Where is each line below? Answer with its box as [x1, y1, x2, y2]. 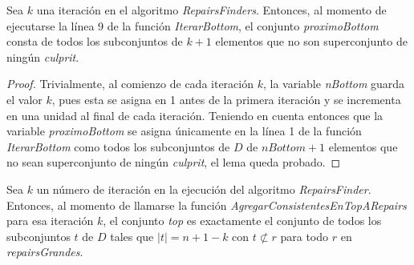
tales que [110, 227, 154, 244]
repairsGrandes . [6, 243, 83, 260]
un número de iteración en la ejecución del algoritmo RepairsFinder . [36, 180, 371, 197]
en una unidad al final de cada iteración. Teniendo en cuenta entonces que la [6, 106, 384, 123]
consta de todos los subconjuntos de [6, 33, 183, 50]
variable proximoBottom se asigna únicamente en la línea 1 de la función [6, 122, 362, 139]
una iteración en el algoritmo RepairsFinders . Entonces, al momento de [36, 2, 387, 18]
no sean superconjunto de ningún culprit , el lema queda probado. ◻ [6, 154, 341, 171]
